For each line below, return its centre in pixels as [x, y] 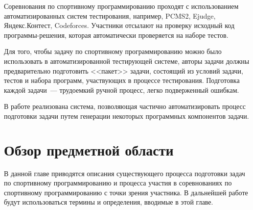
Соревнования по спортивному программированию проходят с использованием [121, 6]
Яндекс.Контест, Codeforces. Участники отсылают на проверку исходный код [119, 25]
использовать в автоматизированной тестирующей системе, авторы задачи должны [127, 61]
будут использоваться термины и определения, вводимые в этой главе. [109, 202]
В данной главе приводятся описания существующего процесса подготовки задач [125, 173]
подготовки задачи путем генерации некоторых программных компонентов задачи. [126, 116]
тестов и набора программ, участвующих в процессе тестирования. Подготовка [122, 80]
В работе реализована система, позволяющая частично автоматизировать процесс [125, 106]
